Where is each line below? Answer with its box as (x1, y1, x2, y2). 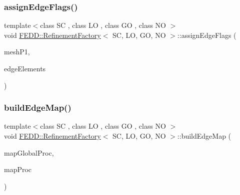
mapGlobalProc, (4, 147, 54, 158)
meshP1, (4, 46, 30, 57)
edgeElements (4, 63, 46, 73)
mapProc (4, 164, 32, 175)
